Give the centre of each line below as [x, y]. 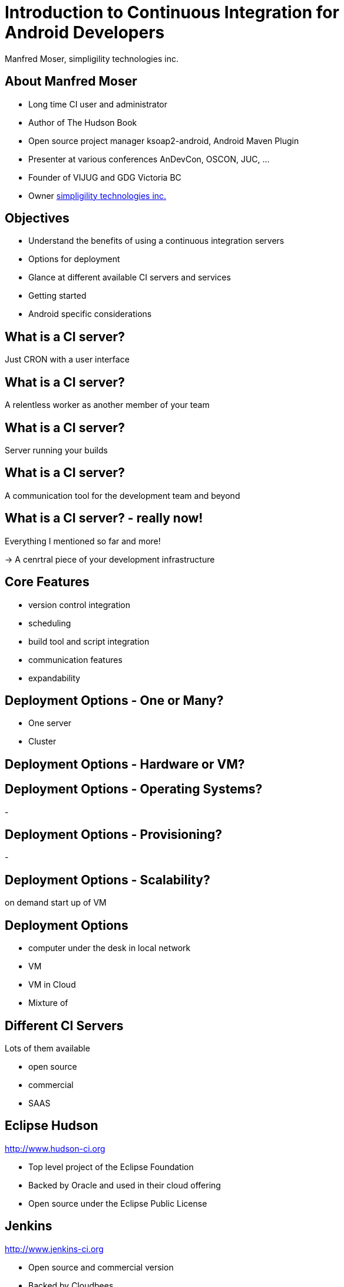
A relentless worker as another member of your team [107, 405]
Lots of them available [47, 1048]
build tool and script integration [89, 641]
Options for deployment [74, 259]
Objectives [37, 218]
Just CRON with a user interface [67, 360]
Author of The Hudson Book [83, 122]
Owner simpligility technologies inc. [97, 195]
